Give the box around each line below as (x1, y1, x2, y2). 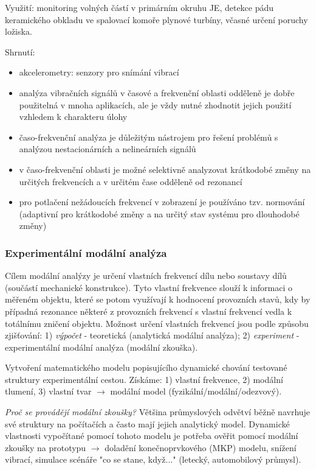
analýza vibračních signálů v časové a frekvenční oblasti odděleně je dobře (19, 86, 295, 99)
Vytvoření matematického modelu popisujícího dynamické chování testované (5, 361, 287, 374)
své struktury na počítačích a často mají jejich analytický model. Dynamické (5, 417, 290, 430)
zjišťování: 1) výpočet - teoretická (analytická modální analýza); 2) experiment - (5, 329, 300, 342)
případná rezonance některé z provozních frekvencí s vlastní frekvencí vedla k (5, 304, 292, 317)
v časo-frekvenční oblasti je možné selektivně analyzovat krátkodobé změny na (19, 163, 311, 175)
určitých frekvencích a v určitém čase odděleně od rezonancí (19, 175, 242, 188)
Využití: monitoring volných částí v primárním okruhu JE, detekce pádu (5, 1, 274, 13)
